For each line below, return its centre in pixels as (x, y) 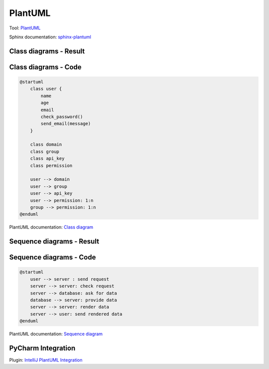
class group (45, 151)
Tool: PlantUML (25, 28)
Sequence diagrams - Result (54, 242)
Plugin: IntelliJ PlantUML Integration (46, 360)
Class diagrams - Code (45, 67)
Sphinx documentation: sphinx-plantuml (50, 37)
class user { (46, 89)
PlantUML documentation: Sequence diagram (56, 334)
